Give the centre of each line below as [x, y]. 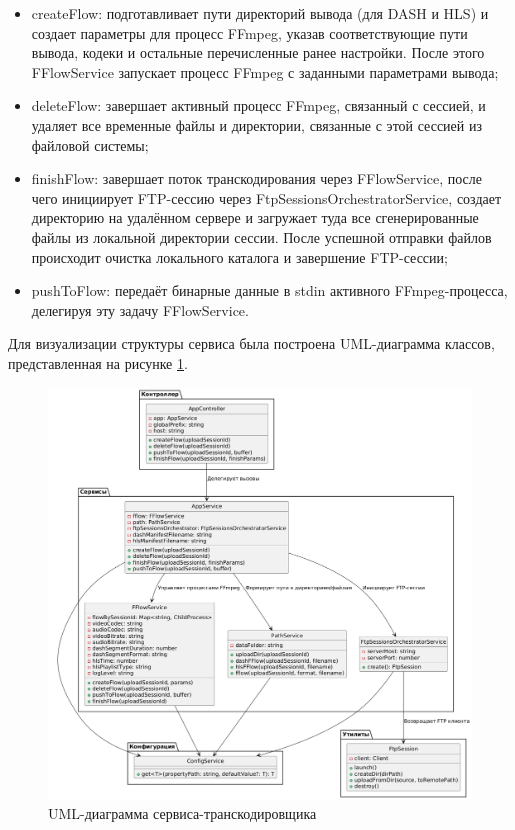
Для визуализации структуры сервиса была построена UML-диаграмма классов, [251, 343]
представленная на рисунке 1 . [98, 362]
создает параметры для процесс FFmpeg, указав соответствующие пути [249, 32]
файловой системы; [90, 144]
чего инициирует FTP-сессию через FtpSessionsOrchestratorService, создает [266, 197]
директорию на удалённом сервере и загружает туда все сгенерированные [255, 217]
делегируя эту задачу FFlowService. [140, 309]
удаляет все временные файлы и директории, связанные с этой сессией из [256, 124]
